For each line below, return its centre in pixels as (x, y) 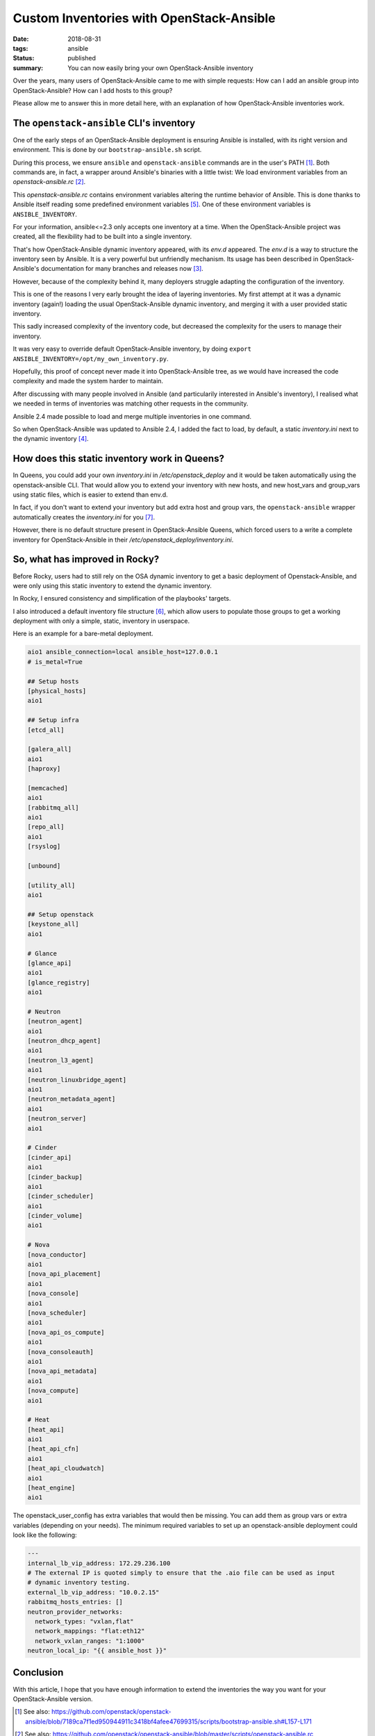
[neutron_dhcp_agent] (64, 1041)
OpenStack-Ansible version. (53, 1699)
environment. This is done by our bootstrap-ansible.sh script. (107, 150)
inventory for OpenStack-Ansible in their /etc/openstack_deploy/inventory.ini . (123, 540)
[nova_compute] (53, 1391)
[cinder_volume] (55, 1216)
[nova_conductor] (57, 1254)
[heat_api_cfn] (53, 1449)
